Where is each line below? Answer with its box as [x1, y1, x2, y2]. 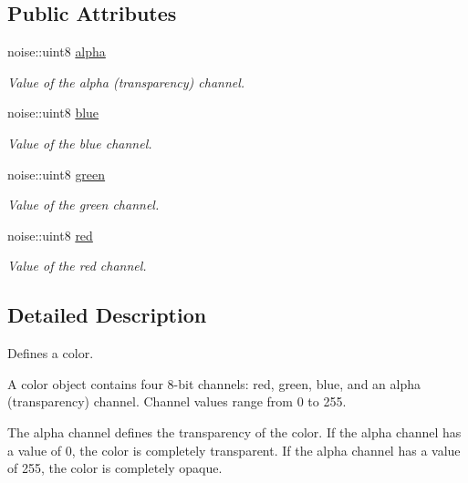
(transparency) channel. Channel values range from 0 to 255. [7, 392, 347, 411]
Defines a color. [7, 344, 94, 363]
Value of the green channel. [7, 195, 160, 214]
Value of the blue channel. [7, 133, 152, 152]
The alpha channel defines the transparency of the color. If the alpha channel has [7, 422, 462, 441]
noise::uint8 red [7, 225, 93, 244]
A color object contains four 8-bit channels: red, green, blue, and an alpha [7, 374, 421, 393]
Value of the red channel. [7, 256, 147, 275]
